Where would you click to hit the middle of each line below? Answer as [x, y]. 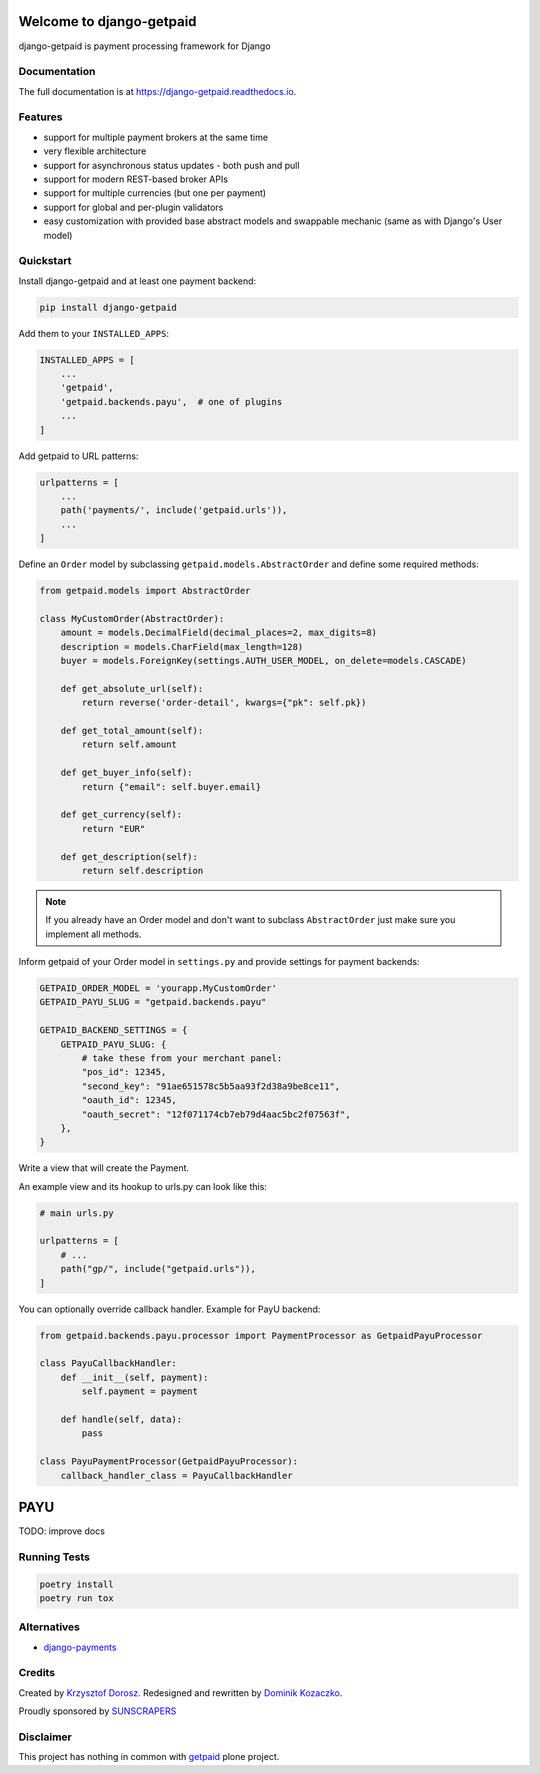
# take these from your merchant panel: [182, 1058]
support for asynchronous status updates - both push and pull [171, 165]
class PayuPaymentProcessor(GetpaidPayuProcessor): [169, 1461]
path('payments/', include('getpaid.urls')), [174, 510]
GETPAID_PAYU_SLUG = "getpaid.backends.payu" [153, 1002]
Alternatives [49, 1627]
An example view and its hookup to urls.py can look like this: [142, 1186]
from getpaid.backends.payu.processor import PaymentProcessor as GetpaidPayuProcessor [261, 1335]
